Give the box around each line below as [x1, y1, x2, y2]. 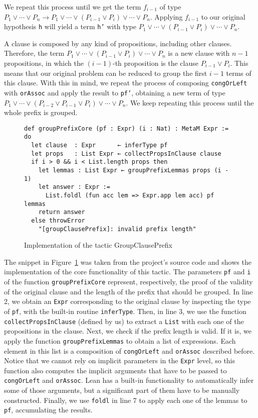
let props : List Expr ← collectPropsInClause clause [31, 150, 221, 157]
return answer [38, 208, 85, 216]
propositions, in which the [4, 58, 84, 68]
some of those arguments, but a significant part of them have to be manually [4, 385, 240, 395]
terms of [226, 67, 251, 78]
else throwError [31, 217, 85, 224]
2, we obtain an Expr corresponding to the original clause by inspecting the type [4, 296, 251, 306]
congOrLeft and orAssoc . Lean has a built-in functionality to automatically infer [4, 375, 254, 385]
